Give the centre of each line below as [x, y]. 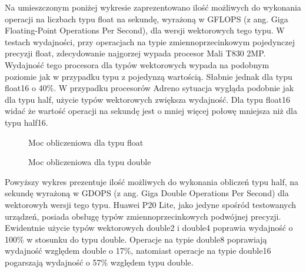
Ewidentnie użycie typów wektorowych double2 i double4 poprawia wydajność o [149, 228]
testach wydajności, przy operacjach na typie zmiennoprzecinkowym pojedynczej [150, 41]
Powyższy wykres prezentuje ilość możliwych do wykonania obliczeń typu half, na [152, 181]
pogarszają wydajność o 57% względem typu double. [99, 262]
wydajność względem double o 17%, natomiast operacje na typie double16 [138, 251]
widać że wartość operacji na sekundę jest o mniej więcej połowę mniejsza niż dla [151, 111]
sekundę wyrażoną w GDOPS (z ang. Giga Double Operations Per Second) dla [147, 193]
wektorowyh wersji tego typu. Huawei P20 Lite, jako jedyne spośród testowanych [151, 204]
